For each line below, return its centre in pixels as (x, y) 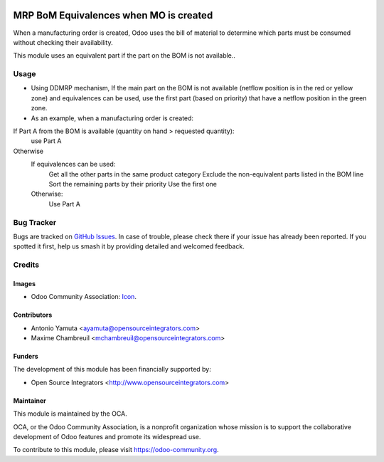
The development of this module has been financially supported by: (112, 369)
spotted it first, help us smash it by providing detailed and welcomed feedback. (129, 246)
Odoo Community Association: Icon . (84, 297)
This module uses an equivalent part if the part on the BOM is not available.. (124, 56)
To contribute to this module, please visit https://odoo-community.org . (116, 450)
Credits (26, 265)
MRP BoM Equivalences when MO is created (113, 15)
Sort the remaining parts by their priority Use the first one (133, 184)
